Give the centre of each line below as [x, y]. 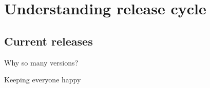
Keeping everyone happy [43, 80]
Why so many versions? [41, 62]
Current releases [49, 41]
